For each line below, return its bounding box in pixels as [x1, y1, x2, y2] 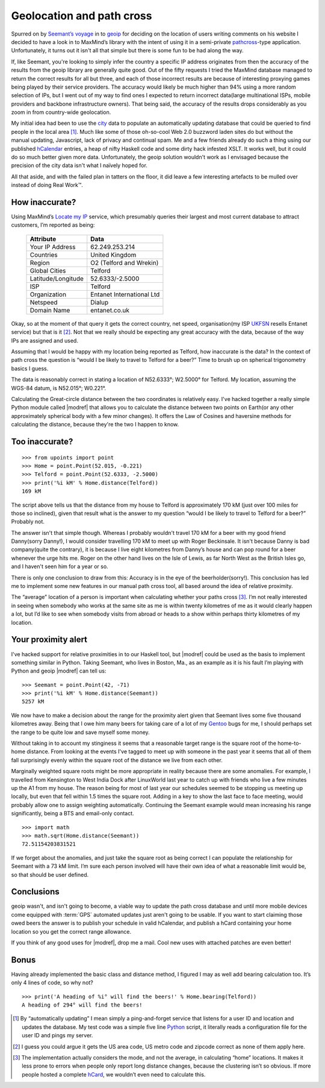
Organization [29, 290, 66, 299]
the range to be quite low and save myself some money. [11, 729, 150, 736]
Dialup [90, 298, 109, 306]
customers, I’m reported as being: [11, 221, 95, 229]
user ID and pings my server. [22, 1032, 93, 1039]
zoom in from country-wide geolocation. [11, 109, 111, 116]
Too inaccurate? [11, 436, 73, 446]
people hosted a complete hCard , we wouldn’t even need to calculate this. [22, 1071, 206, 1078]
